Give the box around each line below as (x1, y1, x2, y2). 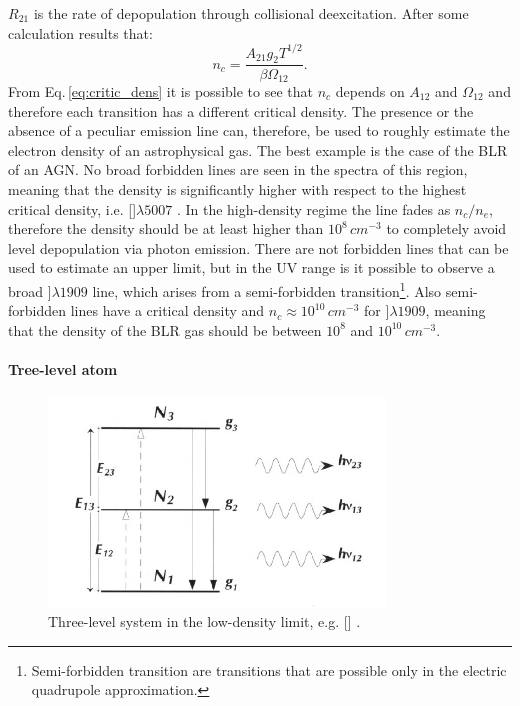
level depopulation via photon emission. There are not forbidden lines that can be (8, 237, 509, 258)
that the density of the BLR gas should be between (8, 319, 322, 340)
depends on (335, 80, 405, 101)
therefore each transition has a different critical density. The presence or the (8, 100, 474, 121)
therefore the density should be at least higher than (8, 218, 324, 239)
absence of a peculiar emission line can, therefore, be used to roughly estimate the (8, 120, 510, 141)
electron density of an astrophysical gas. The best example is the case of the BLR (8, 139, 508, 160)
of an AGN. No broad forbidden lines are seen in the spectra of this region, (8, 159, 468, 180)
